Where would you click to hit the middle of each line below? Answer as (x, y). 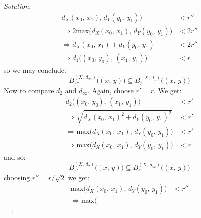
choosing (17, 177)
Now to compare (29, 90)
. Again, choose (110, 90)
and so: (15, 157)
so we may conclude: (35, 69)
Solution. (18, 6)
